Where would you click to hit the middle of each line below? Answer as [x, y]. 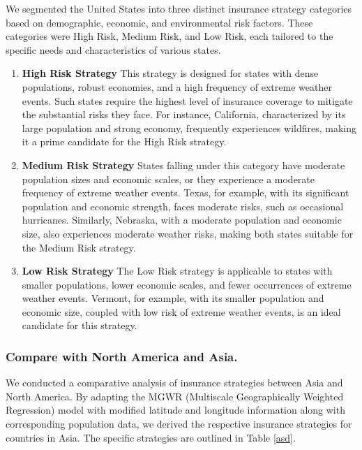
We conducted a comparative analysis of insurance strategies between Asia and [174, 383]
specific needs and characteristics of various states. [113, 49]
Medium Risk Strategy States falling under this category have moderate [183, 165]
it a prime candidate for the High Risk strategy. [124, 141]
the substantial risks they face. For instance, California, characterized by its [184, 114]
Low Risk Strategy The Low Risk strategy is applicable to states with [177, 271]
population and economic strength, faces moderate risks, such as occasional [183, 206]
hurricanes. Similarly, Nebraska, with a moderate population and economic [182, 220]
